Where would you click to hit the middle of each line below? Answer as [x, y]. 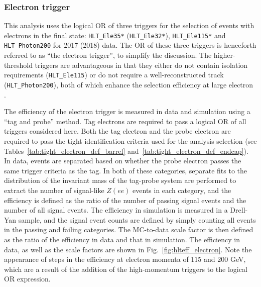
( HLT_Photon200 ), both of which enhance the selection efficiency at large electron [129, 84]
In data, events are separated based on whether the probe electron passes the [123, 161]
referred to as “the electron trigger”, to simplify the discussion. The [108, 55]
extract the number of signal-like [54, 190]
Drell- [239, 210]
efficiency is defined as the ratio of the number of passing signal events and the [125, 200]
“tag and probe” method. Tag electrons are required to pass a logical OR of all [125, 121]
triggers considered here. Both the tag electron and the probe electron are [117, 131]
